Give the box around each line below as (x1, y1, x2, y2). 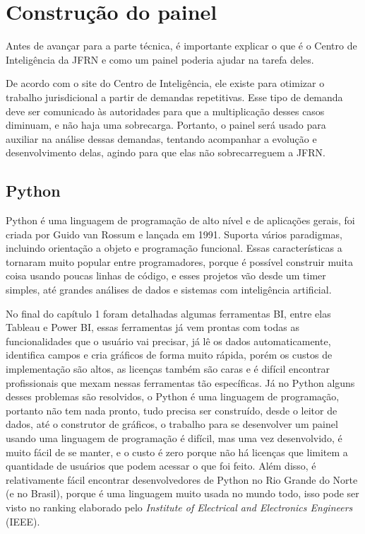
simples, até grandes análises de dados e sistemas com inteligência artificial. (6, 282, 332, 297)
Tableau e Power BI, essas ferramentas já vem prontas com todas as (6, 320, 299, 335)
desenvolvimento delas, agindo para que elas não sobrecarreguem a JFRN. (6, 145, 325, 160)
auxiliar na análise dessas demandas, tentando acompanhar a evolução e (6, 131, 317, 146)
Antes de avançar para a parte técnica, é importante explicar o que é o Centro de (6, 38, 357, 53)
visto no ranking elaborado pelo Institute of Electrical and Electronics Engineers (6, 499, 353, 514)
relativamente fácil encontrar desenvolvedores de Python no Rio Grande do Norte (6, 472, 358, 487)
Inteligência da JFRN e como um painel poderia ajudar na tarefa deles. (6, 52, 314, 66)
